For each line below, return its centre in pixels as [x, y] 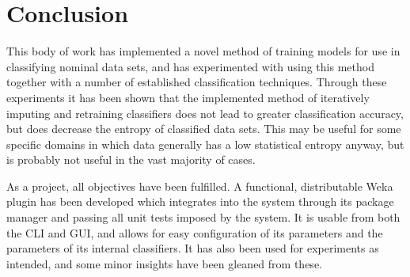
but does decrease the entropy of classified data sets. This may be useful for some [204, 129]
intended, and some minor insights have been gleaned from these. [164, 263]
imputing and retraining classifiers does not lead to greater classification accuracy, [205, 113]
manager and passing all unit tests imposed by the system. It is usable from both [203, 217]
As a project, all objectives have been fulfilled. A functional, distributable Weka [200, 186]
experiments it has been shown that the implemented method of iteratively [188, 97]
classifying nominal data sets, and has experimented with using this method [190, 66]
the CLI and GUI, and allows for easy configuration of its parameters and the [195, 232]
